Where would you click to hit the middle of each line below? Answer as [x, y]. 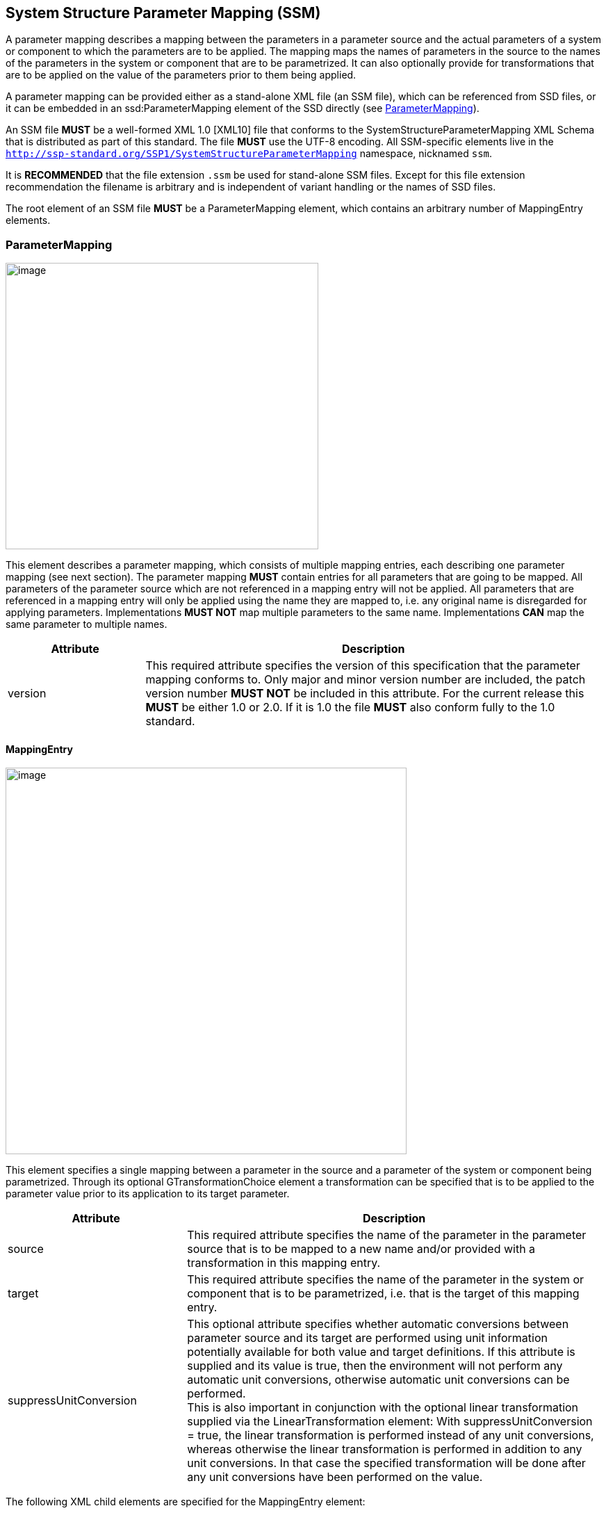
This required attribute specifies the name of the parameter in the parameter [387, 1235]
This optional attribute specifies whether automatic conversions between [378, 1324]
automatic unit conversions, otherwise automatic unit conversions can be [378, 1380]
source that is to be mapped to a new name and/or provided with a [361, 1249]
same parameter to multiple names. [87, 624]
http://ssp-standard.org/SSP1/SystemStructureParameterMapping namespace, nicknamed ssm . [249, 154]
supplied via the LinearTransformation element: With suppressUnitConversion [390, 1422]
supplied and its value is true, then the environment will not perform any [375, 1366]
